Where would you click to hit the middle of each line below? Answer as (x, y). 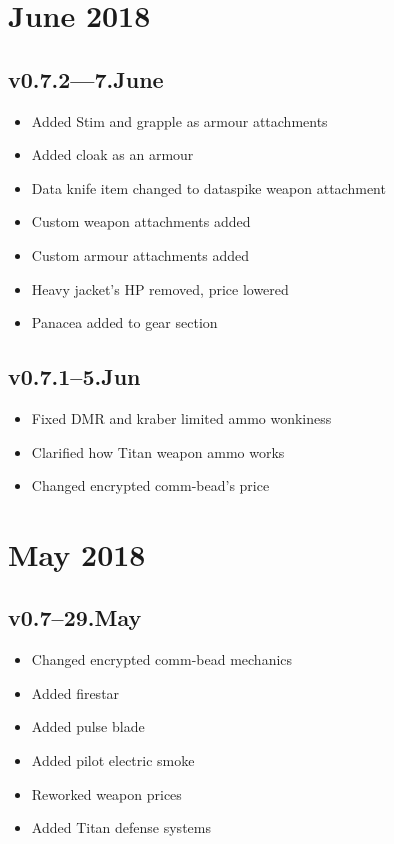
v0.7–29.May (75, 617)
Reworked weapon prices (106, 793)
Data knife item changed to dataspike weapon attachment (208, 187)
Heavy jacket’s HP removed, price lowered (160, 288)
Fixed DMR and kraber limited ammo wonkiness (181, 417)
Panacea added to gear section (124, 322)
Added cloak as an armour (112, 154)
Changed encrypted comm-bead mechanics (162, 659)
